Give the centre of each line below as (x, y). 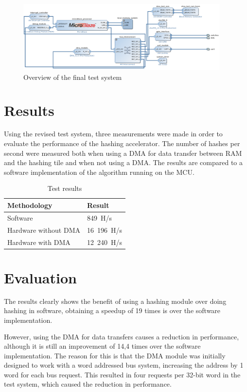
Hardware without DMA (44, 230)
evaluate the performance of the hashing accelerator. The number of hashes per (122, 143)
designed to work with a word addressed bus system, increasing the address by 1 (124, 365)
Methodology (30, 205)
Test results (65, 188)
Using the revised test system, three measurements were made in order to (113, 134)
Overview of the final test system (73, 77)
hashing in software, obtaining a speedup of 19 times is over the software (112, 310)
